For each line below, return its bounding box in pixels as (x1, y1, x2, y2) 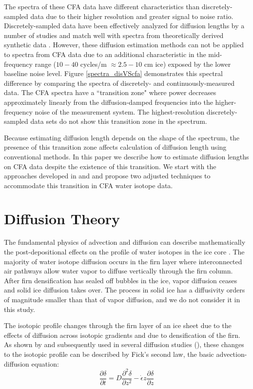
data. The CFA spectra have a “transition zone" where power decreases (4, 87, 216, 97)
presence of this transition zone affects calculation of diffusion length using (4, 142, 227, 152)
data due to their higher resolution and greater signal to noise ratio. (30, 11, 234, 21)
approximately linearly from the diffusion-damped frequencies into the (4, 97, 213, 107)
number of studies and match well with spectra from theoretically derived (4, 30, 224, 40)
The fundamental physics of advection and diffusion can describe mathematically (4, 237, 246, 247)
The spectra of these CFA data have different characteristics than (4, 1, 200, 11)
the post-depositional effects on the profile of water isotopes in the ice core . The (4, 247, 245, 256)
